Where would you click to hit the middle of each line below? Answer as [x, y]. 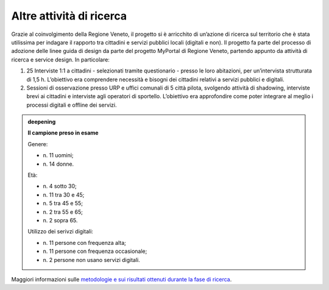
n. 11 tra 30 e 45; [64, 194]
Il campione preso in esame [63, 133]
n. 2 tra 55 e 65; [63, 212]
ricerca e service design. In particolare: [60, 59]
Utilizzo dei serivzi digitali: [61, 232]
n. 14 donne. [58, 164]
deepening [42, 122]
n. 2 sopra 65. [60, 220]
